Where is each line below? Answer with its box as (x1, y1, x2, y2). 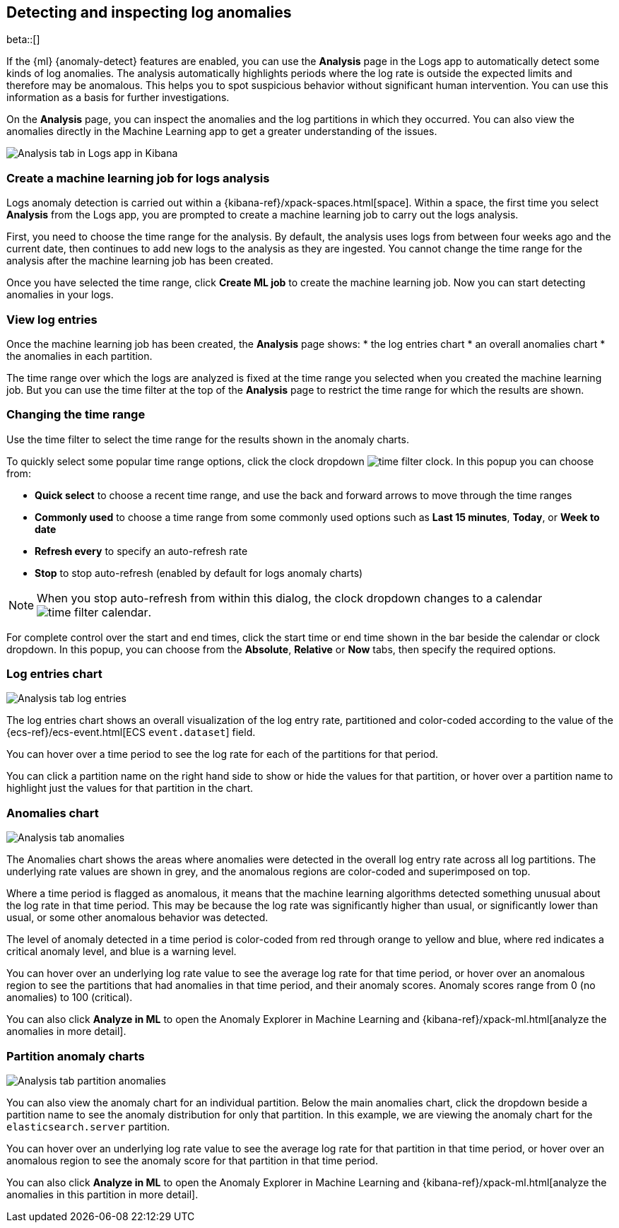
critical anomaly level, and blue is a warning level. (6, 945, 237, 958)
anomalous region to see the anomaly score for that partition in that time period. (6, 1154, 378, 1166)
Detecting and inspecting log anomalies (6, 4, 292, 21)
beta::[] (6, 33, 40, 46)
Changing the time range (6, 407, 146, 422)
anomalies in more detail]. (6, 1025, 126, 1038)
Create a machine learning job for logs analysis (6, 170, 270, 185)
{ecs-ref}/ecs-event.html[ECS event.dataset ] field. (6, 726, 256, 739)
